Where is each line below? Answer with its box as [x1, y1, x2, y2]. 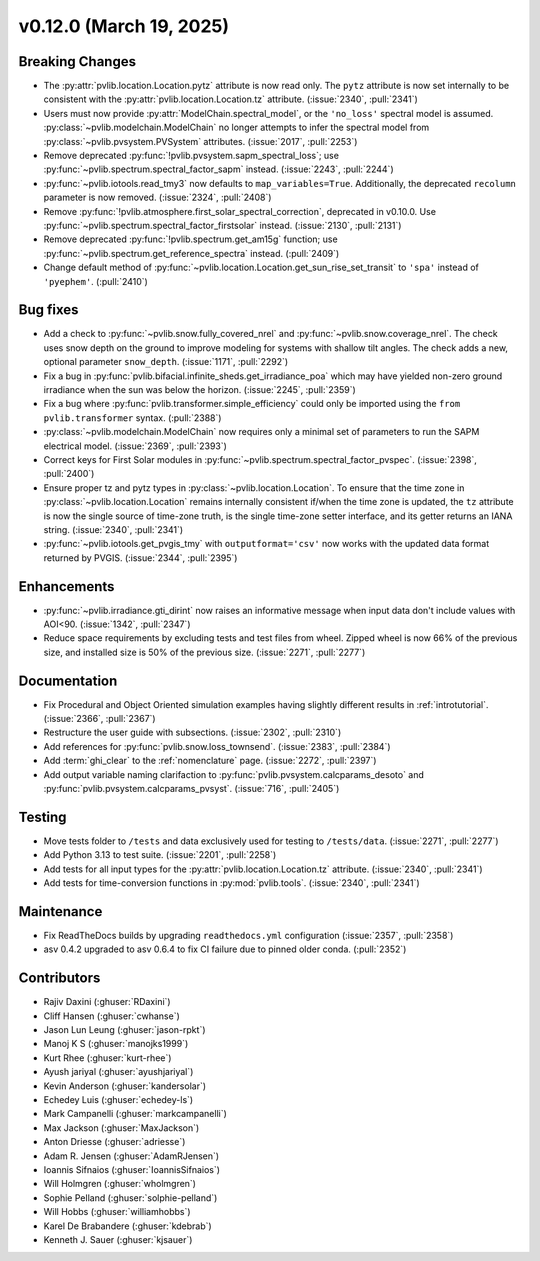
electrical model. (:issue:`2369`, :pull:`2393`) [43, 440, 227, 452]
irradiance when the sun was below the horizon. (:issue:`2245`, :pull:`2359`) [43, 384, 357, 395]
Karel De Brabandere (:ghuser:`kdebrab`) [43, 1220, 212, 1232]
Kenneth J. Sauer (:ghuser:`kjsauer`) [43, 1233, 193, 1245]
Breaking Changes [18, 53, 137, 70]
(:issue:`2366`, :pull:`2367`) [43, 713, 156, 725]
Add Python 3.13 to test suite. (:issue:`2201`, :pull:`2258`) [43, 849, 277, 861]
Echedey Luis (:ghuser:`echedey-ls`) [43, 1094, 194, 1106]
